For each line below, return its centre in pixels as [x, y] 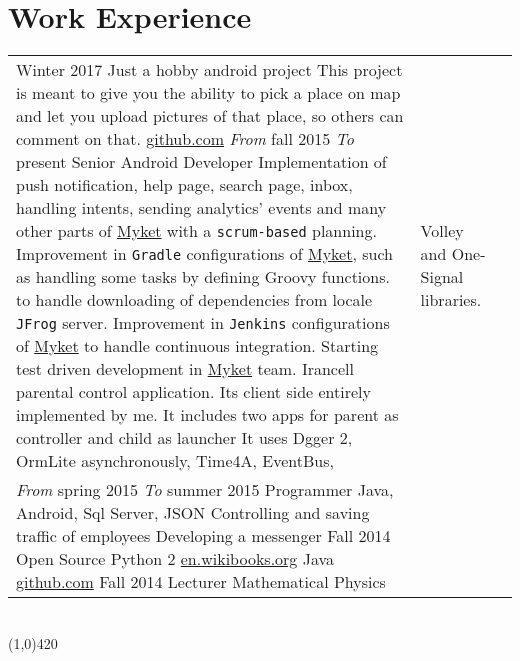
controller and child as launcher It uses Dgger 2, [184, 438]
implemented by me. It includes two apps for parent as [207, 415]
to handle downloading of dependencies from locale [194, 300]
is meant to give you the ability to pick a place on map [208, 93]
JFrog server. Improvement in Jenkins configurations [203, 323]
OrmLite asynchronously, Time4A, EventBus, [175, 461]
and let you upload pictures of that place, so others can [210, 116]
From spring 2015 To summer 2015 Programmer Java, [205, 490]
